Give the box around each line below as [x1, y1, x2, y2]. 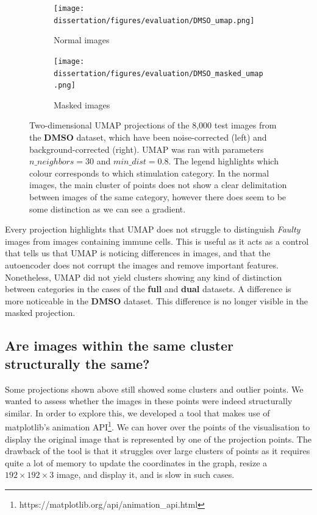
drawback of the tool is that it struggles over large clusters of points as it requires [5, 444, 310, 457]
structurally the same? [5, 354, 150, 373]
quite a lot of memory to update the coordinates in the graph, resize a [5, 456, 268, 469]
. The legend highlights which [168, 155, 279, 167]
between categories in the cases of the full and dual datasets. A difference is [5, 282, 291, 295]
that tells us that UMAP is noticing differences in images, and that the [5, 247, 271, 259]
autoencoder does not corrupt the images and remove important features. [5, 259, 279, 271]
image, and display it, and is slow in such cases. [56, 468, 235, 481]
